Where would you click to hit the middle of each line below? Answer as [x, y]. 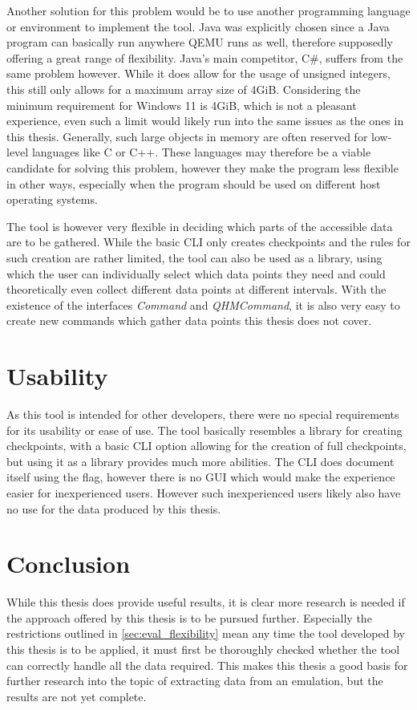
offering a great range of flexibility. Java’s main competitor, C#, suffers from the [205, 57]
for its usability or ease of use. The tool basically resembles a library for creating [204, 430]
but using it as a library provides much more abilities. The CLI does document [200, 461]
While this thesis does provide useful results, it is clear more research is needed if [206, 602]
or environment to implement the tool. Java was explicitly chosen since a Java [198, 26]
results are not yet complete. [77, 696]
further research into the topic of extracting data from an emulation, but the [195, 681]
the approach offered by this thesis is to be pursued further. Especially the [189, 617]
